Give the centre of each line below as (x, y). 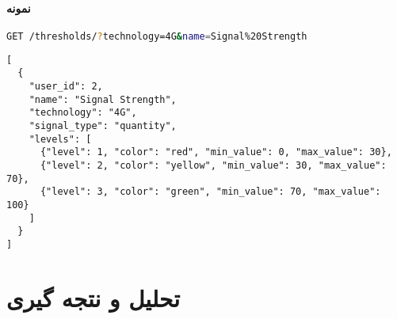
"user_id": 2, (66, 86)
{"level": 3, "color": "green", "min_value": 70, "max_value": (210, 192)
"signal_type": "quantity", (103, 125)
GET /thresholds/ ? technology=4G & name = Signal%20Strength (157, 36)
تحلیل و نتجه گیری (93, 297)
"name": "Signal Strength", (103, 99)
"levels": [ (60, 139)
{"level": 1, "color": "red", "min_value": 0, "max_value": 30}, (216, 152)
